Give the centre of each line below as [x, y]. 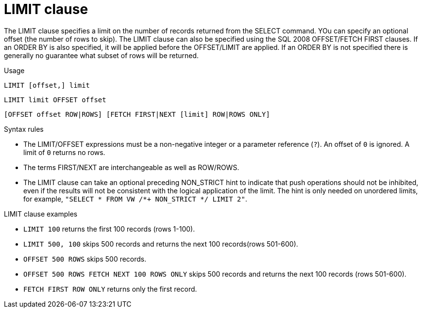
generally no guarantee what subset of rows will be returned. [101, 55]
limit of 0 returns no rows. [64, 152]
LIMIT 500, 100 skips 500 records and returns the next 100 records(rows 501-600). [161, 244]
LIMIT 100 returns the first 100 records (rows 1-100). [109, 229]
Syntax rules [24, 129]
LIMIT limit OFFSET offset [55, 100]
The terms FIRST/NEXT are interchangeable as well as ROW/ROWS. [131, 167]
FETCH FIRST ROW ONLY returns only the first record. [110, 289]
